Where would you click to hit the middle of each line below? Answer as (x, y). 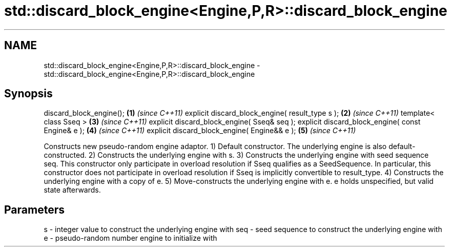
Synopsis (28, 94)
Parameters (34, 210)
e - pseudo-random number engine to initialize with (130, 238)
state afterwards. (72, 190)
